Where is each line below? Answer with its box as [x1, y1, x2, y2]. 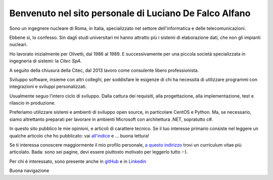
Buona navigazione [9, 167, 50, 174]
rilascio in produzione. [9, 100, 56, 106]
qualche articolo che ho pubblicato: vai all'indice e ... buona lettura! [9, 132, 149, 139]
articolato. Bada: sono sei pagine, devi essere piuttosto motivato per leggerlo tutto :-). [9, 149, 188, 155]
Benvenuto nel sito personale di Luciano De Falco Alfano [9, 8, 251, 19]
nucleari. [9, 41, 28, 48]
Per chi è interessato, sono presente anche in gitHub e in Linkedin [9, 158, 147, 164]
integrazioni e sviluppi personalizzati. [9, 83, 87, 89]
